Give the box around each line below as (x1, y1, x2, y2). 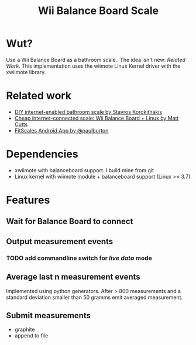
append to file (14, 332, 49, 339)
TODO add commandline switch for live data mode (6, 254, 152, 262)
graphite (14, 326, 35, 333)
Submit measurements (6, 311, 91, 320)
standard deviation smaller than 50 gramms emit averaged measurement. (6, 294, 183, 301)
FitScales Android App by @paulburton (14, 127, 109, 134)
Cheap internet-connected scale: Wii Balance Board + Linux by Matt (14, 114, 179, 121)
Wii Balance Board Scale (37, 4, 159, 18)
